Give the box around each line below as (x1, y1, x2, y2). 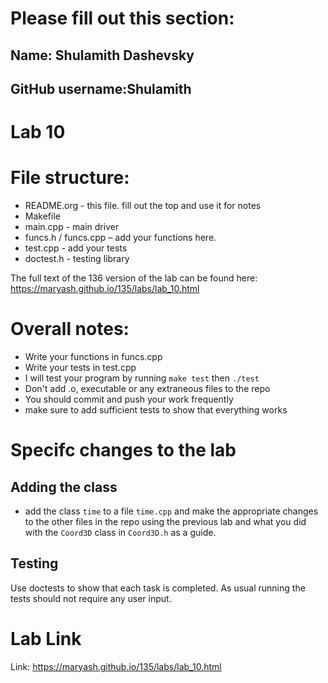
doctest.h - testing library (24, 253, 130, 265)
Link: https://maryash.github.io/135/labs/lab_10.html (10, 660, 222, 672)
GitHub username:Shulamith (10, 80, 192, 97)
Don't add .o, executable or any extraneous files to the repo (24, 383, 271, 395)
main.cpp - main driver (24, 221, 120, 233)
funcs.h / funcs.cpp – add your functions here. (24, 232, 217, 244)
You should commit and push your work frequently (24, 393, 234, 406)
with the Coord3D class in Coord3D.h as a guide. (24, 527, 217, 539)
